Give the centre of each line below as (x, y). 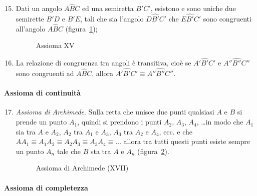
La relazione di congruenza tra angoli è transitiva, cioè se (103, 63)
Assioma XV (55, 45)
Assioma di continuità (43, 93)
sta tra (101, 151)
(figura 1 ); (81, 28)
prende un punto (41, 122)
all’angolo (31, 28)
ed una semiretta (108, 8)
